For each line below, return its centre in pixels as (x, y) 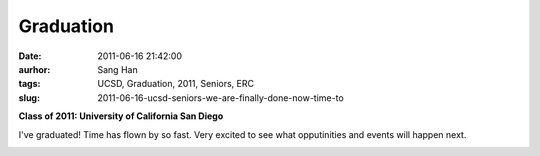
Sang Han (118, 69)
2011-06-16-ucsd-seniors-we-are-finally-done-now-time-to (220, 97)
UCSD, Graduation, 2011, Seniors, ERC (176, 84)
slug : (29, 97)
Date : (30, 56)
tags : (29, 84)
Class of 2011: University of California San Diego (121, 116)
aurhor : (34, 69)
